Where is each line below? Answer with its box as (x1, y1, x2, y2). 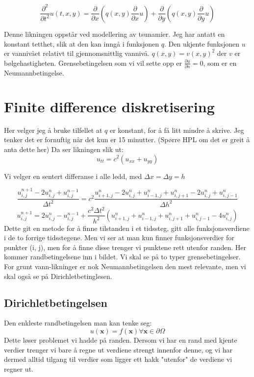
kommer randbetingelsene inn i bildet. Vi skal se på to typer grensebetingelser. (4, 251, 241, 262)
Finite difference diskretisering (4, 96, 215, 116)
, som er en (203, 57, 237, 68)
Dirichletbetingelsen (4, 295, 108, 310)
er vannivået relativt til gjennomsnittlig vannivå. (4, 48, 150, 58)
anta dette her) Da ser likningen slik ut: (4, 144, 124, 154)
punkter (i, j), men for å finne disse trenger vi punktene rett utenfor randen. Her (4, 242, 247, 252)
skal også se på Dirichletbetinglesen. (4, 271, 112, 281)
